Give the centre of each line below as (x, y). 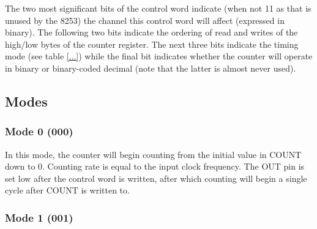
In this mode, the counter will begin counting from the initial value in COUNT (153, 154)
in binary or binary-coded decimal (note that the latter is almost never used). (151, 68)
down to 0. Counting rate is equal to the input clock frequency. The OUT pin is (155, 166)
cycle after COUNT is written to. (67, 190)
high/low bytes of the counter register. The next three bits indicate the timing (152, 44)
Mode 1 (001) (39, 217)
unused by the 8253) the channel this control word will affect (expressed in (145, 20)
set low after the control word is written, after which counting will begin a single (156, 178)
